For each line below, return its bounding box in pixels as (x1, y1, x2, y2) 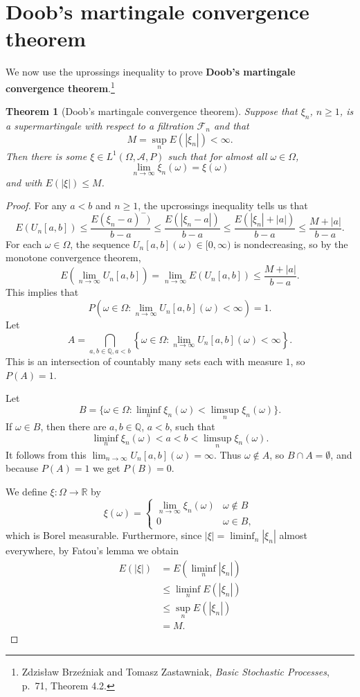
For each (6, 236, 42, 251)
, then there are (40, 418, 107, 433)
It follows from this (6, 447, 87, 461)
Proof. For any (6, 198, 67, 213)
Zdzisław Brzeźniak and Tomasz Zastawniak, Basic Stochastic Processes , (21, 664, 330, 679)
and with (6, 175, 42, 189)
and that (213, 118, 249, 132)
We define (6, 484, 47, 498)
